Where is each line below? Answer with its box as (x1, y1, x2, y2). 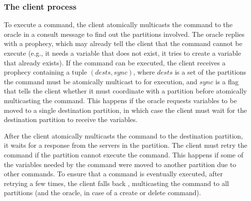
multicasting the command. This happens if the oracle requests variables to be (4, 95, 237, 105)
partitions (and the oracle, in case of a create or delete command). (4, 187, 201, 198)
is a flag (215, 76, 239, 86)
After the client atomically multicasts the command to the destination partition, (4, 130, 243, 140)
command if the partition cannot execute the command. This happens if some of (4, 149, 243, 159)
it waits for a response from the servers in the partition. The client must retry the (4, 140, 248, 150)
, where (133, 67, 155, 77)
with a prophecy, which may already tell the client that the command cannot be (4, 38, 242, 48)
